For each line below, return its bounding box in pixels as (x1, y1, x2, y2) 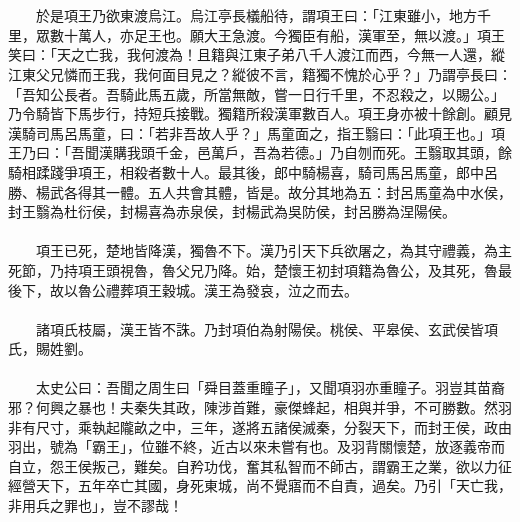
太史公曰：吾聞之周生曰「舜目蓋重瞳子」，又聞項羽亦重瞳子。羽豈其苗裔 (35, 377, 505, 398)
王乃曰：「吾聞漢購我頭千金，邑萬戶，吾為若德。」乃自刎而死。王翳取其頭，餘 (8, 142, 512, 163)
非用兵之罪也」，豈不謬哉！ (8, 495, 183, 516)
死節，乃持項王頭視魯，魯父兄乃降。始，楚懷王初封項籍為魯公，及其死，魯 (8, 259, 498, 280)
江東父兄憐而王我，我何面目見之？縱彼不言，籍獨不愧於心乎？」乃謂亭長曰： (8, 63, 512, 84)
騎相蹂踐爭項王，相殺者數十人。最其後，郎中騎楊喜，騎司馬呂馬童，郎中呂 (8, 161, 498, 182)
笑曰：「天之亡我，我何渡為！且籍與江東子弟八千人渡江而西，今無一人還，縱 (8, 44, 505, 65)
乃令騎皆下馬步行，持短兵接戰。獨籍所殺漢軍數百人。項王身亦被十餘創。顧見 (8, 103, 512, 124)
